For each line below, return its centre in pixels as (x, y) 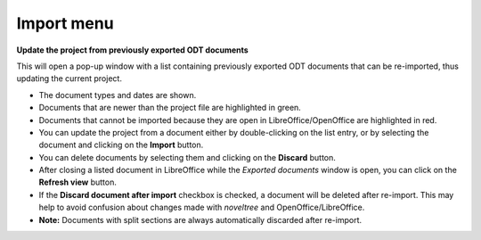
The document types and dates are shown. (118, 95)
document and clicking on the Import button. (121, 145)
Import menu (65, 23)
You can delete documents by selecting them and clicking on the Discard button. (187, 157)
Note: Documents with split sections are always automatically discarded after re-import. (200, 219)
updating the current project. (69, 79)
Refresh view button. (78, 182)
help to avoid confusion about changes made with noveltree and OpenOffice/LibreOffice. (202, 207)
